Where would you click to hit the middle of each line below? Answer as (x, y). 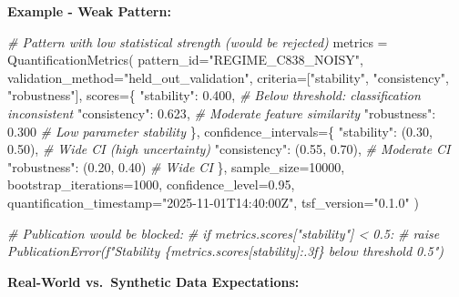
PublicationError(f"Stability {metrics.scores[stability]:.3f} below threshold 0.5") (226, 251)
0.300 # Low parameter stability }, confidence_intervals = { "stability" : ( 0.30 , (220, 131)
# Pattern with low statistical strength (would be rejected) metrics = (198, 41)
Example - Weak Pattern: (89, 11)
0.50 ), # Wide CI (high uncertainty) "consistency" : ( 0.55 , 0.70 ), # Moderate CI (229, 149)
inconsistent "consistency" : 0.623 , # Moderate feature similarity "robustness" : (222, 113)
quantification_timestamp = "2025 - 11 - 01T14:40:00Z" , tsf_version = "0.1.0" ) (213, 202)
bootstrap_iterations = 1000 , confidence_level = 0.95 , (151, 184)
